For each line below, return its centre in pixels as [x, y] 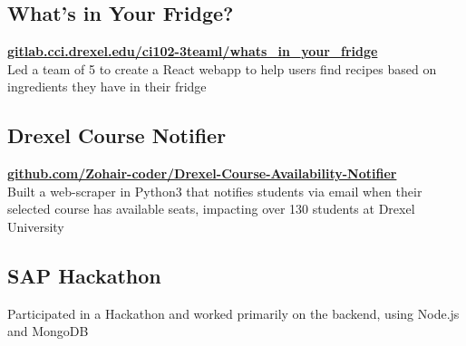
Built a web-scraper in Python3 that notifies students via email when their [215, 191]
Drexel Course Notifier [117, 135]
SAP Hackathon [84, 275]
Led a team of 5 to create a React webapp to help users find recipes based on [222, 68]
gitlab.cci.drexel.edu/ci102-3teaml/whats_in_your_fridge [193, 51]
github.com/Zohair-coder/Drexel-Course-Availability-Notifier [202, 173]
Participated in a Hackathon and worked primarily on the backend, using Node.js [233, 313]
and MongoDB [48, 331]
